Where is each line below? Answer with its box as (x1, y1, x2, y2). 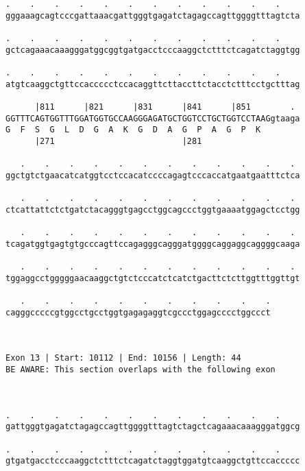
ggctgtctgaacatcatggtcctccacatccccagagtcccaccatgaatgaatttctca (5, 170, 300, 180)
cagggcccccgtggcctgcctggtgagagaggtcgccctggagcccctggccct (5, 307, 271, 317)
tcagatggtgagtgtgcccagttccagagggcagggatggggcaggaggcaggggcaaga (5, 239, 300, 249)
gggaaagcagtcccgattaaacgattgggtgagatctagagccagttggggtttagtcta (5, 10, 300, 21)
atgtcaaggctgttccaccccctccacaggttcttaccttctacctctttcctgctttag (5, 79, 300, 89)
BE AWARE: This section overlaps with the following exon (5, 365, 276, 374)
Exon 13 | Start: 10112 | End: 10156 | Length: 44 (5, 353, 241, 363)
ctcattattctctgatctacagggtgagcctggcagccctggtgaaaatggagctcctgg (5, 204, 300, 215)
